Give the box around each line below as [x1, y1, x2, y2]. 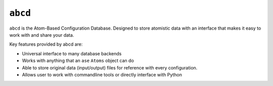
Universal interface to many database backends [22, 50, 122, 56]
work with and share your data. [9, 32, 74, 38]
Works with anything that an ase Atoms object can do [22, 58, 134, 64]
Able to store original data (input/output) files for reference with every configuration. [22, 64, 198, 70]
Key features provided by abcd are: [9, 41, 83, 47]
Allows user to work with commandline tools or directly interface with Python [22, 71, 182, 77]
